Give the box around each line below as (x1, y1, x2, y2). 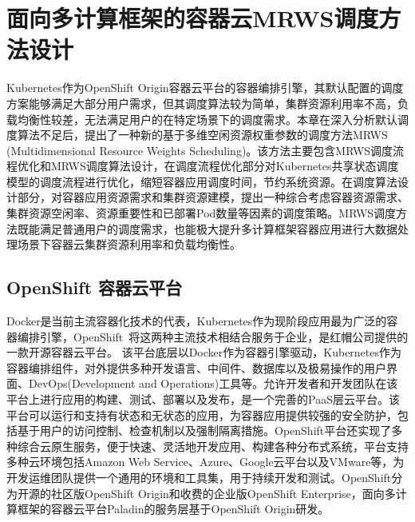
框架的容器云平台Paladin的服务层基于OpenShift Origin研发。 (17, 500, 330, 517)
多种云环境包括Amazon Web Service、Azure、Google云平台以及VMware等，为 (6, 453, 405, 470)
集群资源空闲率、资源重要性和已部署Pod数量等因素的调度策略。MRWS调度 (6, 205, 397, 221)
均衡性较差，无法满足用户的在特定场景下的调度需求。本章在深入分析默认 (17, 110, 397, 127)
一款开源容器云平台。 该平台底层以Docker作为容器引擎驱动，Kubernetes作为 (6, 344, 402, 361)
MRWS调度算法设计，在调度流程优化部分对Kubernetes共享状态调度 (50, 157, 399, 174)
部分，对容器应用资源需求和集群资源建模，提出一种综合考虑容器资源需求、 (17, 189, 409, 205)
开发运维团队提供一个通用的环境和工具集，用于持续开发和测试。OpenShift (6, 468, 392, 485)
